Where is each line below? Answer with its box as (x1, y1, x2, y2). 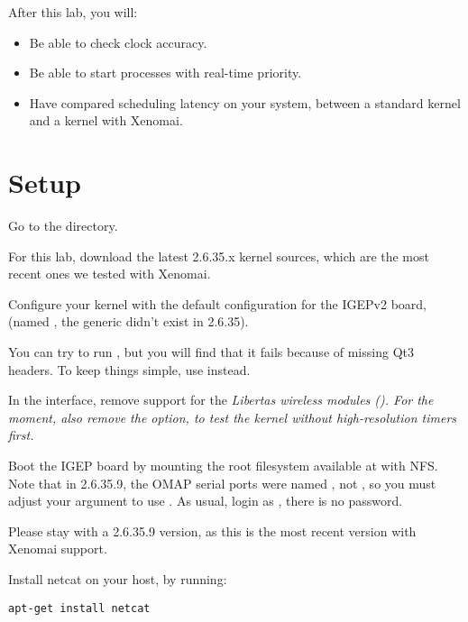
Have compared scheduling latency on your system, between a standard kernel (29, 93, 461, 112)
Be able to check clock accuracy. (29, 32, 207, 51)
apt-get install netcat (8, 601, 151, 615)
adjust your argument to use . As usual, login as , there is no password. (8, 491, 403, 510)
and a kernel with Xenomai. (29, 111, 183, 130)
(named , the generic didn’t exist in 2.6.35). (8, 312, 249, 331)
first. (8, 425, 34, 444)
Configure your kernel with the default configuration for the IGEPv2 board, (8, 294, 427, 313)
